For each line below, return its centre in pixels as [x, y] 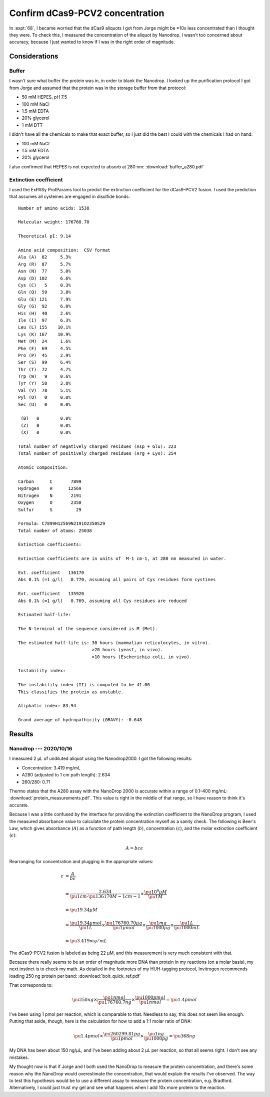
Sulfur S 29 [50, 509]
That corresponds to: [31, 985]
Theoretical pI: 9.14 [44, 236]
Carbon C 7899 [50, 481]
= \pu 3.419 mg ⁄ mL [86, 941]
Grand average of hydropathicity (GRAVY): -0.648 [80, 720]
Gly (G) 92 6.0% [44, 306]
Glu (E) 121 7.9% [44, 299]
